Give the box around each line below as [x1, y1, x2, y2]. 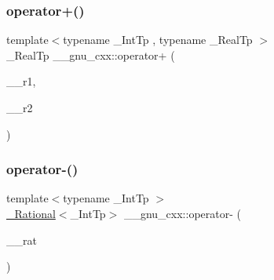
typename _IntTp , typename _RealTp [63, 31, 253, 48]
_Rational [6, 205, 56, 221]
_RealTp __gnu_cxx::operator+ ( [6, 46, 175, 63]
